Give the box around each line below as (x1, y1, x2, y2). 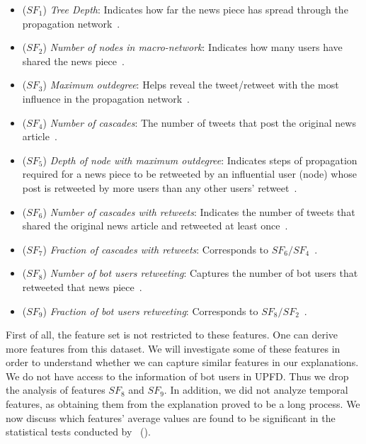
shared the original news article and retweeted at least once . (22, 218, 288, 233)
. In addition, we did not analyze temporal (164, 382, 348, 397)
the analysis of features (6, 382, 105, 397)
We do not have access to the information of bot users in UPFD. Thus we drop (6, 368, 349, 383)
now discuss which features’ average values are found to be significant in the (6, 410, 336, 425)
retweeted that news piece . (22, 279, 142, 294)
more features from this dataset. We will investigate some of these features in (6, 341, 341, 355)
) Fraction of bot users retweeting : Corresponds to (42, 303, 258, 318)
